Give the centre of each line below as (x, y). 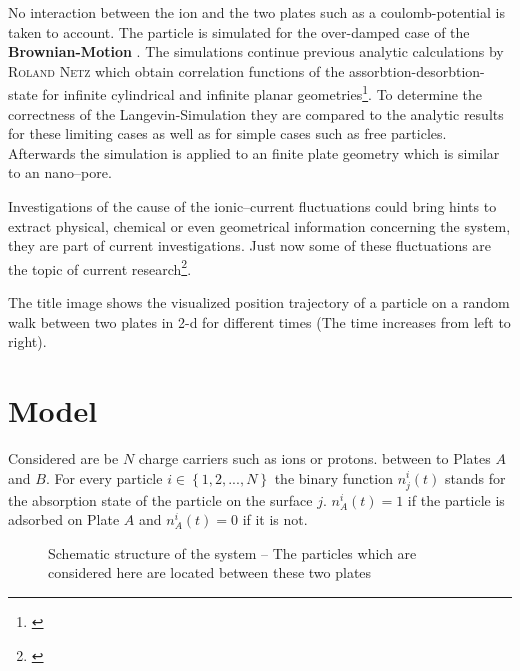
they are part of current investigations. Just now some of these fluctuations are (250, 245)
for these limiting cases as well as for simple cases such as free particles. (227, 133)
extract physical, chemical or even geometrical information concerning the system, (259, 225)
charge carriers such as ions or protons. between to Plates (314, 457)
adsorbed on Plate (64, 519)
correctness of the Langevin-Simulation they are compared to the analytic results (256, 113)
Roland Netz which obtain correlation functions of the (176, 70)
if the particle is (456, 499)
